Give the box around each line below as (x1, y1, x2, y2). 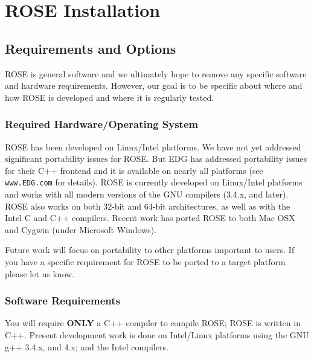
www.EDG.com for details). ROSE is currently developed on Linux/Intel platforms (5, 176, 303, 188)
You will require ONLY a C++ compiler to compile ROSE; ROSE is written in (5, 317, 301, 329)
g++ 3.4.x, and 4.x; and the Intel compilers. (5, 340, 168, 353)
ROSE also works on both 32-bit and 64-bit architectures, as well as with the (5, 199, 290, 212)
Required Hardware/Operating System (5, 117, 199, 132)
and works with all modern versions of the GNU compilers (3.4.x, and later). (5, 188, 289, 201)
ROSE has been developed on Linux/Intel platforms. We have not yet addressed (5, 140, 301, 153)
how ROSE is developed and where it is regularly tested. (5, 91, 214, 103)
